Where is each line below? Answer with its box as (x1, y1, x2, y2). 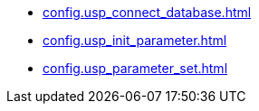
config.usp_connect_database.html (43, 5, 252, 20)
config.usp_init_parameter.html (43, 32, 227, 48)
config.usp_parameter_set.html (43, 60, 228, 76)
